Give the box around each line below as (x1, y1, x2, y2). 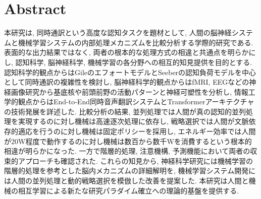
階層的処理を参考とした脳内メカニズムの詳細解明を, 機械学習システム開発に (4, 165, 256, 176)
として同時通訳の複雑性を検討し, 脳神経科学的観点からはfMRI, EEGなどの (4, 77, 249, 87)
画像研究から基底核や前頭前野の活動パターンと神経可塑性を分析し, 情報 (11, 86, 248, 97)
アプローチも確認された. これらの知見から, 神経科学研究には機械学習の (18, 155, 253, 166)
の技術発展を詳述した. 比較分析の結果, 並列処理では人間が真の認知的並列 (4, 106, 246, 116)
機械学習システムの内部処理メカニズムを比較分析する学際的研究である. (18, 37, 253, 47)
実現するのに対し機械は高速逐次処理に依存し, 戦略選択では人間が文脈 (18, 116, 249, 126)
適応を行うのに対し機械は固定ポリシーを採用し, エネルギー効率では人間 (18, 126, 256, 137)
